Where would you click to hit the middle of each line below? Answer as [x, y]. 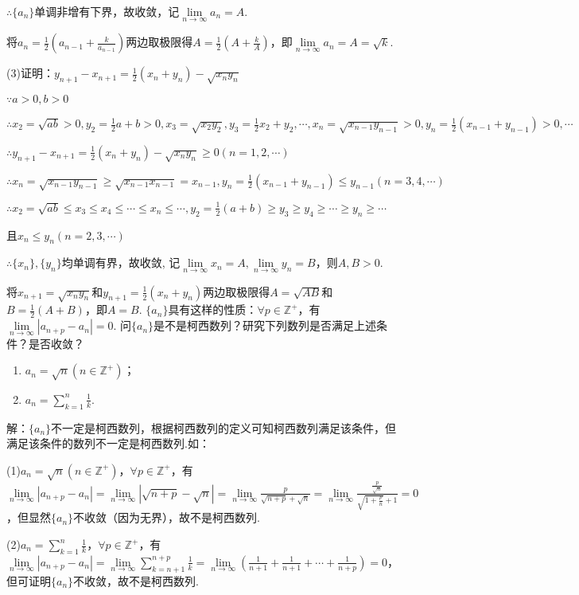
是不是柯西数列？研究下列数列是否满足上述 [265, 325]
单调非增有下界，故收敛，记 [107, 11]
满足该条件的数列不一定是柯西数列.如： [108, 443]
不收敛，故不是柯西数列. [136, 580]
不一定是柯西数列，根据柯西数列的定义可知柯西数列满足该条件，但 [224, 427]
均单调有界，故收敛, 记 [121, 262]
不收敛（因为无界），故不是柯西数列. [167, 517]
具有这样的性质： [213, 309]
